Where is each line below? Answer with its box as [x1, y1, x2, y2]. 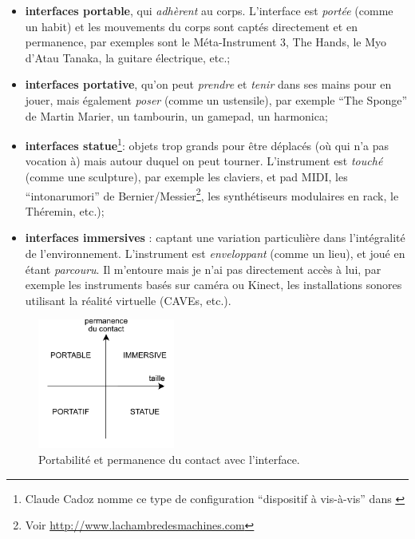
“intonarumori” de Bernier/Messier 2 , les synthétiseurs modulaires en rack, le [25, 184, 399, 204]
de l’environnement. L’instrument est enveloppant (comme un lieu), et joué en [25, 245, 405, 262]
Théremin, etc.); [25, 202, 105, 219]
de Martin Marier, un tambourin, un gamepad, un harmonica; [25, 107, 328, 124]
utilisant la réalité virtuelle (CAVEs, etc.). [25, 291, 231, 308]
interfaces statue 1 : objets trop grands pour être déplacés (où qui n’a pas [25, 135, 389, 153]
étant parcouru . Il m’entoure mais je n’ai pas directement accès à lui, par [25, 260, 381, 277]
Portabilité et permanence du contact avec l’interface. [38, 450, 300, 467]
